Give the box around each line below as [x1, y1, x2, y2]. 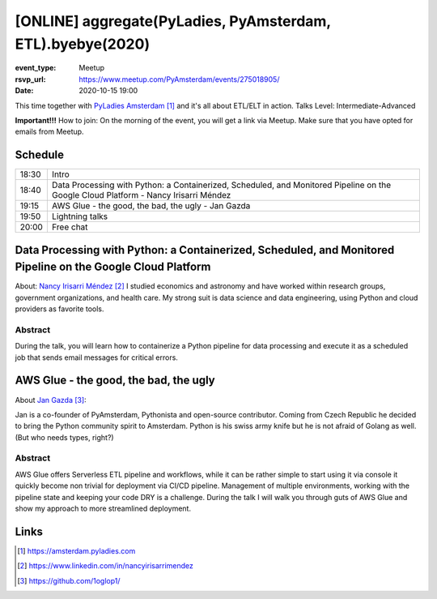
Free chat [51, 221, 88, 233]
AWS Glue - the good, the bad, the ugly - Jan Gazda [51, 200, 251, 212]
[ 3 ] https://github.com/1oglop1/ [17, 575, 121, 585]
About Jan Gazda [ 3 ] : [15, 395, 87, 404]
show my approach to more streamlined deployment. [15, 503, 192, 514]
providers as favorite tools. [15, 304, 104, 314]
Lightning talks [51, 211, 108, 222]
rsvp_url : [15, 74, 46, 84]
